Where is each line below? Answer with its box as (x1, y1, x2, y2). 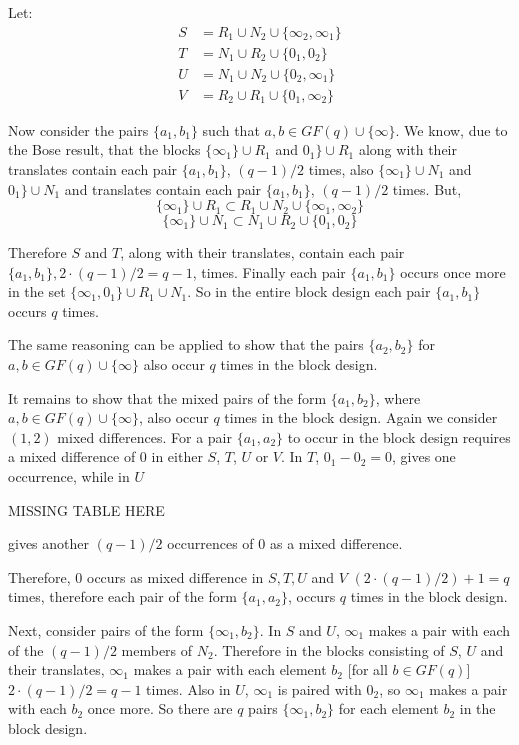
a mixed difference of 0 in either (8, 446, 203, 467)
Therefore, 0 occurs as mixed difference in (8, 566, 264, 587)
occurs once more (400, 261, 506, 282)
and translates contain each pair (64, 178, 262, 199)
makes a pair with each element (133, 659, 327, 680)
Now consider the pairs (8, 119, 149, 140)
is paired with (277, 678, 362, 699)
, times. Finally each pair (192, 261, 346, 282)
